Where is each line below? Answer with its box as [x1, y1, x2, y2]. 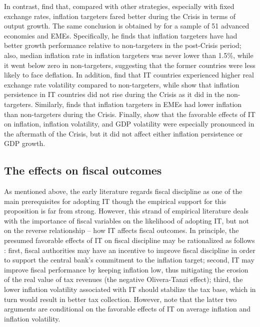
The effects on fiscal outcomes [4, 162, 162, 178]
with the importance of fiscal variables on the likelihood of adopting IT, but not [4, 215, 249, 225]
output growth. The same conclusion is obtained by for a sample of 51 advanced [4, 20, 249, 31]
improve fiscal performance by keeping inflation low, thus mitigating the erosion [4, 264, 248, 274]
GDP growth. [4, 138, 45, 148]
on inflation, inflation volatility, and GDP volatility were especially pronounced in [4, 118, 254, 129]
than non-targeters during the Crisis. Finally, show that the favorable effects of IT [4, 108, 255, 119]
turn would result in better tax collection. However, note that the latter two [4, 293, 237, 304]
